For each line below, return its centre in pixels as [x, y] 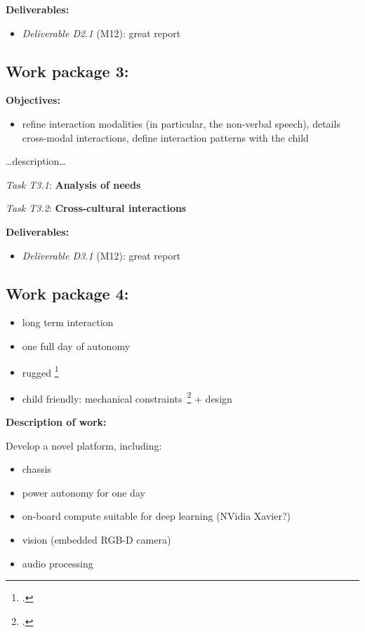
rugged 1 [40, 371]
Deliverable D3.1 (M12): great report [101, 255]
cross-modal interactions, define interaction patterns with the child [165, 137]
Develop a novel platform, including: [84, 445]
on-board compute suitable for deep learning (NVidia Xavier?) [156, 516]
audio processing [58, 563]
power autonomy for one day [84, 492]
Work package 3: [67, 70]
